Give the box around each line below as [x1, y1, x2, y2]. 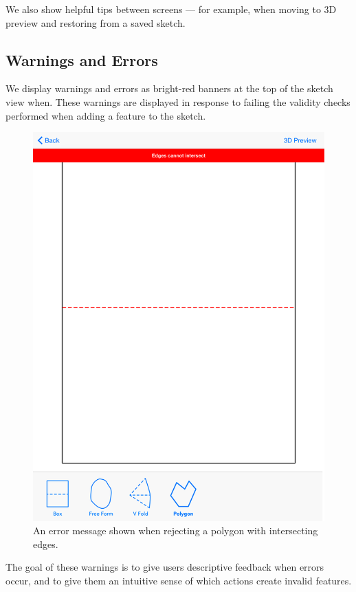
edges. [33, 536, 58, 551]
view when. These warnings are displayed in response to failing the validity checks [5, 94, 351, 109]
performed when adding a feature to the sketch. [5, 108, 206, 122]
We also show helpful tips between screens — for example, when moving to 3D [5, 2, 337, 16]
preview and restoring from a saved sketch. [5, 15, 186, 30]
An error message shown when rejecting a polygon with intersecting [33, 523, 318, 538]
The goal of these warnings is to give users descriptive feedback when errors [5, 560, 324, 574]
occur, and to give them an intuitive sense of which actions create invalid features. [5, 573, 352, 587]
